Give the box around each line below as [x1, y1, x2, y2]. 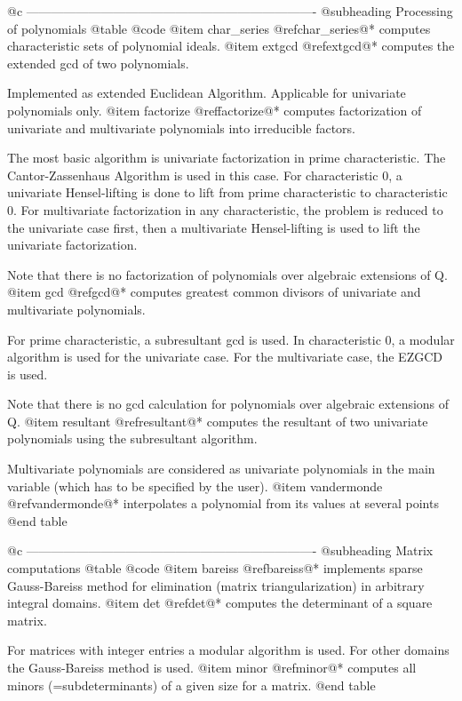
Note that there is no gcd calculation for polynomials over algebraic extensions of [7, 394, 450, 413]
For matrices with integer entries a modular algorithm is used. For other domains [7, 641, 450, 659]
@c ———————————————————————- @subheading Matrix [7, 541, 434, 560]
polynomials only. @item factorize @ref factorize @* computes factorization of [7, 100, 422, 119]
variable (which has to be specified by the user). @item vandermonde [7, 476, 383, 495]
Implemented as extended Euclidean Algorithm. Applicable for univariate [7, 84, 406, 102]
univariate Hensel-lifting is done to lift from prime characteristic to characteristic [7, 183, 448, 202]
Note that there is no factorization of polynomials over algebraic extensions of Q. [7, 265, 448, 283]
